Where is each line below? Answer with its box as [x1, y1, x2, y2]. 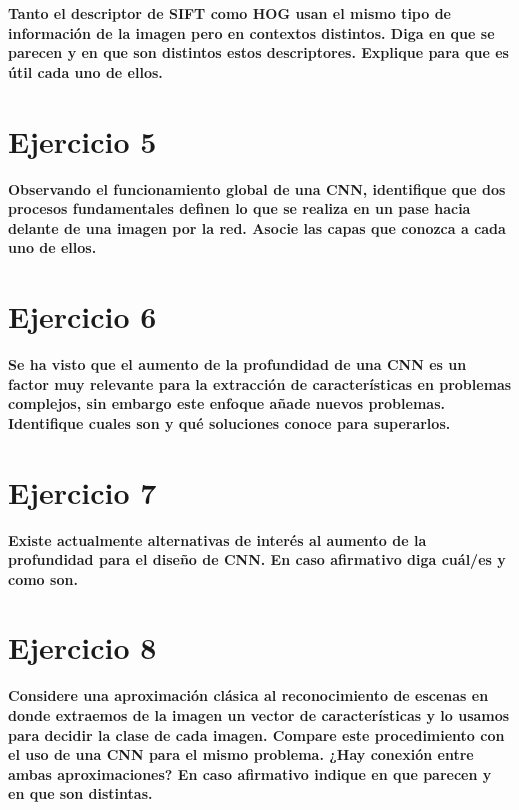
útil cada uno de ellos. [8, 61, 163, 82]
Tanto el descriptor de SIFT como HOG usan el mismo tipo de [8, 3, 451, 23]
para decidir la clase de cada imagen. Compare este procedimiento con [8, 724, 505, 745]
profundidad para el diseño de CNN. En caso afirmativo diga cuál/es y [8, 549, 506, 570]
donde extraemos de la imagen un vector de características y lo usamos [8, 705, 510, 725]
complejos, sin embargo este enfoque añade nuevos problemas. [8, 393, 445, 414]
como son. [8, 568, 78, 589]
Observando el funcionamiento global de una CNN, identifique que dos [8, 178, 506, 199]
